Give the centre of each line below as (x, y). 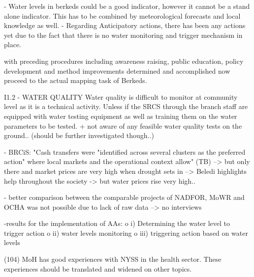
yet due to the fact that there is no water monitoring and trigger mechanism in (123, 35)
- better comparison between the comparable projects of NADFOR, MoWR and (124, 197)
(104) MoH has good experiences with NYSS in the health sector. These (113, 259)
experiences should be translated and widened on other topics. (98, 268)
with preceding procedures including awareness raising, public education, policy (124, 61)
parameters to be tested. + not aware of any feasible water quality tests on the (123, 125)
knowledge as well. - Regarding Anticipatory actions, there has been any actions (125, 25)
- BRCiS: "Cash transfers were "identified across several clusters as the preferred (125, 152)
